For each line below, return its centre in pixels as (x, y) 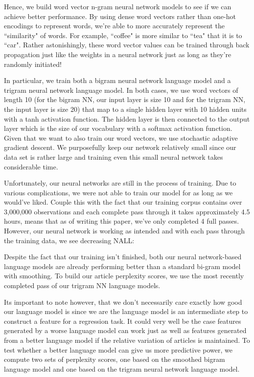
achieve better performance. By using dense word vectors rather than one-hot (120, 16)
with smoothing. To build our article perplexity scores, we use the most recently (124, 276)
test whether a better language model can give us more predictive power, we (118, 349)
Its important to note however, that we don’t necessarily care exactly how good (123, 302)
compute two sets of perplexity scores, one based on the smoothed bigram (115, 359)
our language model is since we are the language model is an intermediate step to (126, 311)
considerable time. (31, 166)
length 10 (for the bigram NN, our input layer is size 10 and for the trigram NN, (125, 99)
